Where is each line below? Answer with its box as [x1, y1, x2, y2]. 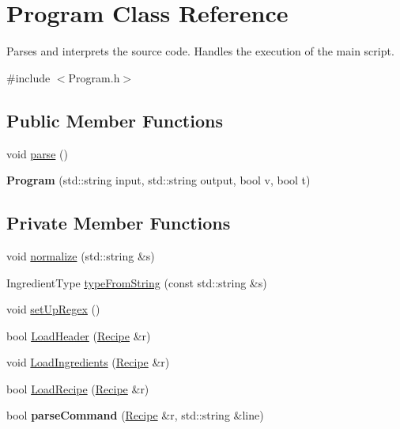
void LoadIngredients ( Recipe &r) [6, 354, 170, 370]
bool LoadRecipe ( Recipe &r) [6, 380, 149, 397]
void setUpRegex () [6, 301, 100, 317]
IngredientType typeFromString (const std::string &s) [6, 274, 267, 290]
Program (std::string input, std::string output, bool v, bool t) [6, 172, 311, 188]
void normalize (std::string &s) [6, 247, 155, 264]
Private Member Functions [6, 211, 231, 235]
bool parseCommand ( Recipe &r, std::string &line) [6, 407, 264, 423]
